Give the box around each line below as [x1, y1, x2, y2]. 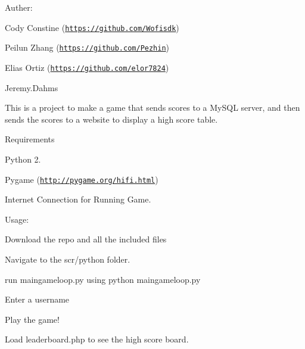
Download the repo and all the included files [5, 233, 167, 245]
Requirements [5, 133, 55, 145]
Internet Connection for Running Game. [5, 193, 151, 205]
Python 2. [5, 152, 41, 165]
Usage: [5, 213, 29, 225]
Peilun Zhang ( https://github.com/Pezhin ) [5, 41, 170, 54]
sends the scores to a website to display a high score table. [5, 113, 218, 125]
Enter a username [5, 293, 70, 306]
